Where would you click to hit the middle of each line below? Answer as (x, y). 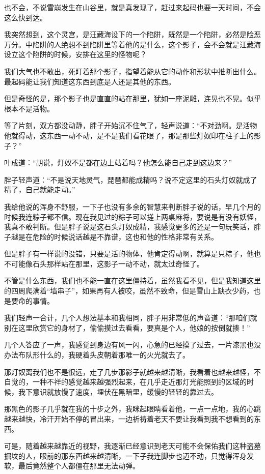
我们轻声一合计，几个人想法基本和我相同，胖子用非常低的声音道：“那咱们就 (131, 318)
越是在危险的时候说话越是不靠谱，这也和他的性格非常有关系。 (114, 236)
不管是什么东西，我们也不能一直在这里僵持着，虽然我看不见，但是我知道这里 (132, 280)
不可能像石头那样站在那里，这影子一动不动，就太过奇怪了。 (104, 263)
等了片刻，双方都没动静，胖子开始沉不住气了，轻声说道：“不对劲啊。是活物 (131, 125)
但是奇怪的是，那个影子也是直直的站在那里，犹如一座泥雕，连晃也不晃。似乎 (132, 98)
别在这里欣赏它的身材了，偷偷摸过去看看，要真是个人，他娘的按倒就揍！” (127, 327)
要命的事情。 (32, 300)
